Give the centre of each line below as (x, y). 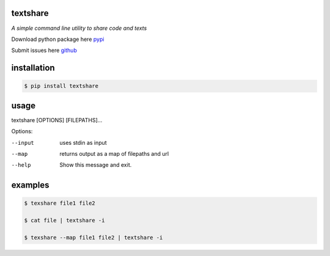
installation (33, 68)
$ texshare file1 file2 (60, 203)
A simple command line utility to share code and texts (79, 28)
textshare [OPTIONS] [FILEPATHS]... (57, 120)
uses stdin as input (83, 142)
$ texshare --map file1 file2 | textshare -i (94, 237)
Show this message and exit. (96, 165)
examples (30, 185)
